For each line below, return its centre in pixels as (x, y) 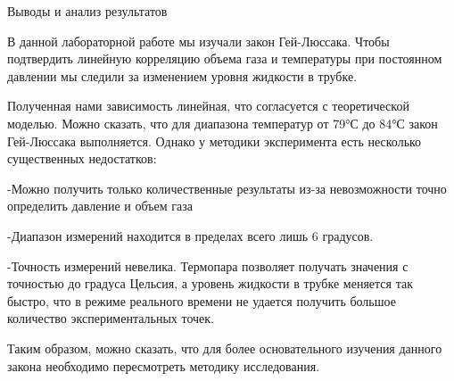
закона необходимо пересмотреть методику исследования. (164, 365)
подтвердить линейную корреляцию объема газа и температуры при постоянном (225, 58)
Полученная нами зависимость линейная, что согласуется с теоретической (208, 106)
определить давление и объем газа (100, 206)
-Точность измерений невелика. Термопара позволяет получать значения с (208, 265)
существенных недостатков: (82, 158)
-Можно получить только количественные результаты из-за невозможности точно (227, 188)
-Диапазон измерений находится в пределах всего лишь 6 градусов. (190, 235)
